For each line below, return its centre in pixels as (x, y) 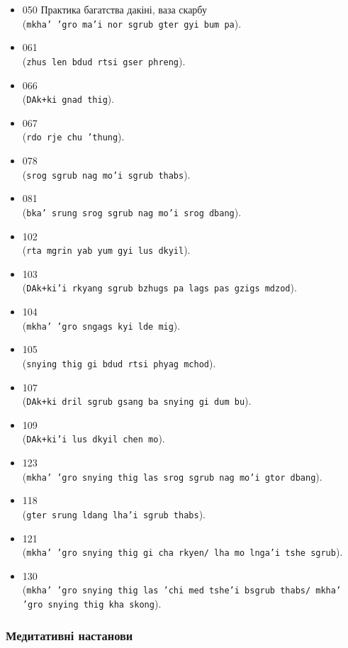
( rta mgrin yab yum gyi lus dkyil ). (106, 250)
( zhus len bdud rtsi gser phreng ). (104, 61)
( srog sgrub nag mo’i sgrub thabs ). (106, 174)
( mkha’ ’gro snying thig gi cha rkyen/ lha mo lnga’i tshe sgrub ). (183, 552)
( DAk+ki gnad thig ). (68, 99)
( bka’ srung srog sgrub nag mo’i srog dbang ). (132, 212)
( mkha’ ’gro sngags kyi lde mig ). (101, 325)
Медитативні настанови (69, 635)
